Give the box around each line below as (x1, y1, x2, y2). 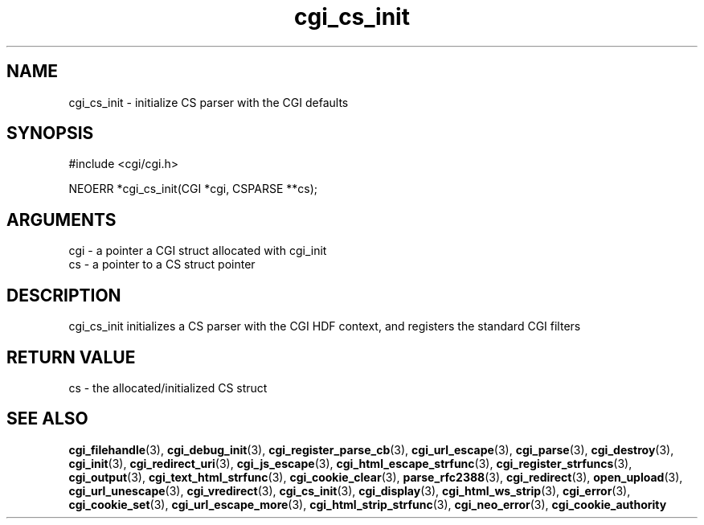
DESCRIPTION (6, 285, 121, 306)
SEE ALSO (6, 408, 88, 429)
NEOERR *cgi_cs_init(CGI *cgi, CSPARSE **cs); (68, 182, 317, 196)
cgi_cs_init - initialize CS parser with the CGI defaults (68, 95, 349, 109)
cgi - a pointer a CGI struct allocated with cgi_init (68, 244, 327, 258)
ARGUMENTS (6, 209, 117, 230)
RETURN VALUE (6, 347, 136, 367)
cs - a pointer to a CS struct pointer (68, 257, 256, 272)
